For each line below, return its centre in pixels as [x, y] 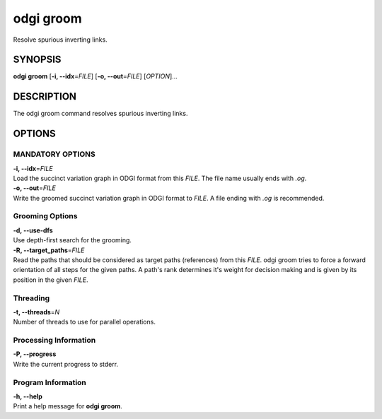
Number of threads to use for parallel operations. [84, 322]
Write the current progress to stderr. [66, 364]
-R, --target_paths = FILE [49, 250]
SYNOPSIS [37, 60]
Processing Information [54, 341]
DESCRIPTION [45, 96]
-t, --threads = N [36, 312]
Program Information [50, 382]
